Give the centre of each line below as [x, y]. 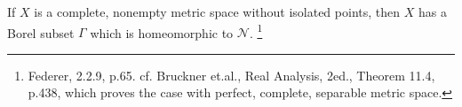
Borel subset [41, 32]
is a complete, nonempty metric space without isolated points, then [217, 11]
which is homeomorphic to [162, 32]
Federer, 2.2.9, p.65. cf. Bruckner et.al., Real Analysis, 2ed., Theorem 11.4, [231, 75]
